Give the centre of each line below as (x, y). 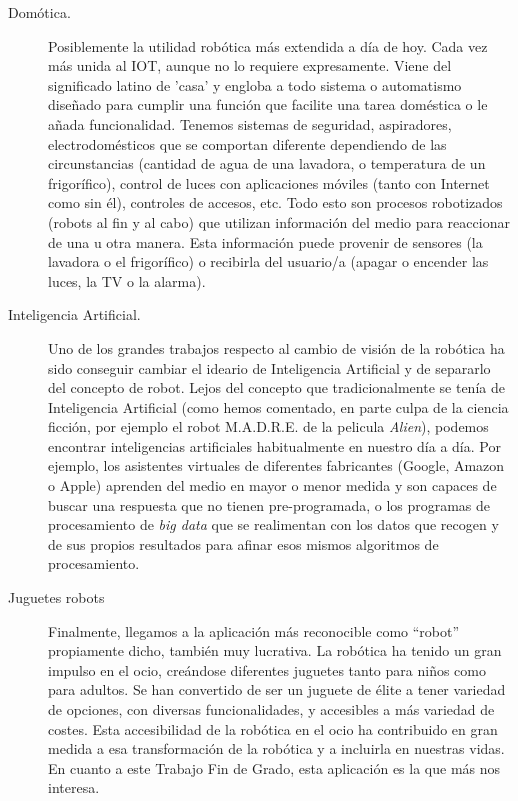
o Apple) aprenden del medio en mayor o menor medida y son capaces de (272, 485)
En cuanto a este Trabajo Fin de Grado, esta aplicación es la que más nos (274, 767)
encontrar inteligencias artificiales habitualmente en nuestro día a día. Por (274, 445)
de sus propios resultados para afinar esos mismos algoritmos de (243, 543)
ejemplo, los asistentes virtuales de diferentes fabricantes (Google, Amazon (276, 465)
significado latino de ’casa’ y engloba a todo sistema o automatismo (255, 84)
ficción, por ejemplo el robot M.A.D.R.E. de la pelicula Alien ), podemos (268, 426)
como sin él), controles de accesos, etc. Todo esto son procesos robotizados (275, 202)
